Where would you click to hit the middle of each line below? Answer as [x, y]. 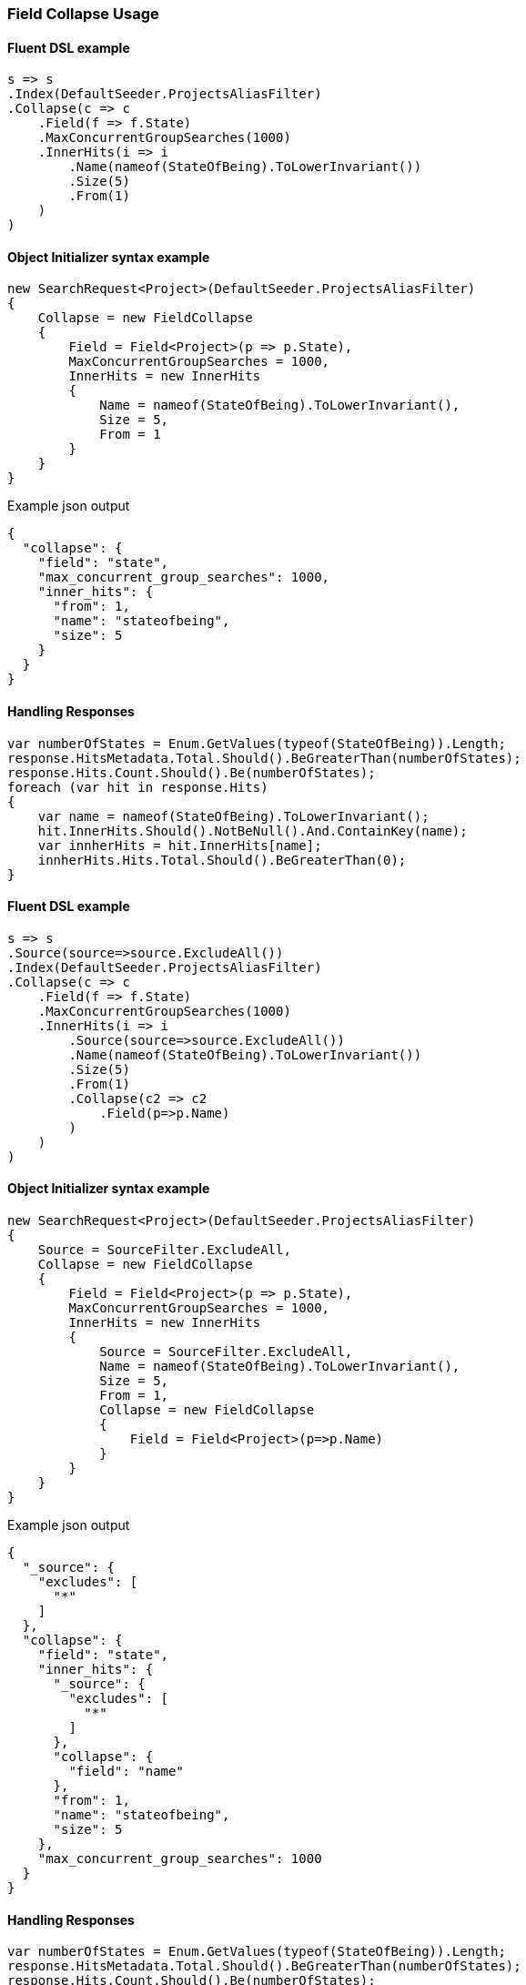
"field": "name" [126, 1772]
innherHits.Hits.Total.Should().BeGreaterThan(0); [222, 860]
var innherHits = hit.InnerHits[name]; [180, 845]
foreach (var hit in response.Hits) [138, 787]
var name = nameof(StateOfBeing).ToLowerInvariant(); [233, 816]
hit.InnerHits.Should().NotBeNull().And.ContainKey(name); [253, 830]
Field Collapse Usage [83, 14]
